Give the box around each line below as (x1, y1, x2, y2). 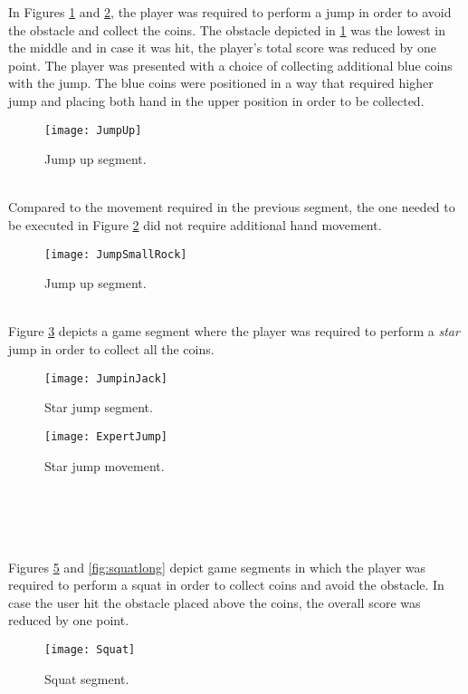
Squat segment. (44, 669, 129, 688)
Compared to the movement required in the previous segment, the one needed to (8, 198, 455, 217)
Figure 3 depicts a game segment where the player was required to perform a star (8, 322, 460, 341)
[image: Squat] (44, 642, 136, 656)
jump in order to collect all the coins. (8, 340, 215, 359)
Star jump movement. (44, 456, 165, 475)
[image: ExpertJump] (44, 429, 168, 443)
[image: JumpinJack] (44, 371, 168, 385)
